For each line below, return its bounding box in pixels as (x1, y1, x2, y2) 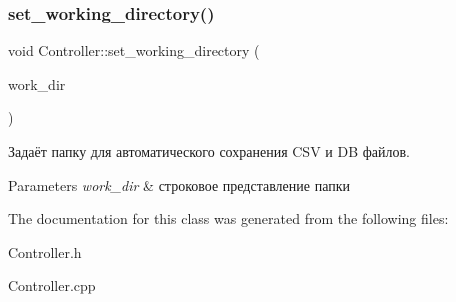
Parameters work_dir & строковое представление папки (8, 174, 350, 195)
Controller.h (8, 241, 82, 262)
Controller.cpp (8, 275, 96, 296)
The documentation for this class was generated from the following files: (8, 208, 449, 229)
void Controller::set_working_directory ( (8, 40, 260, 61)
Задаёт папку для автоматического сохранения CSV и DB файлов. (8, 141, 410, 161)
